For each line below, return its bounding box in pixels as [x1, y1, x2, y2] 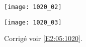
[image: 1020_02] [4, 3, 62, 10]
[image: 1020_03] [4, 18, 62, 26]
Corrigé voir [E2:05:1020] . [4, 33, 82, 43]
